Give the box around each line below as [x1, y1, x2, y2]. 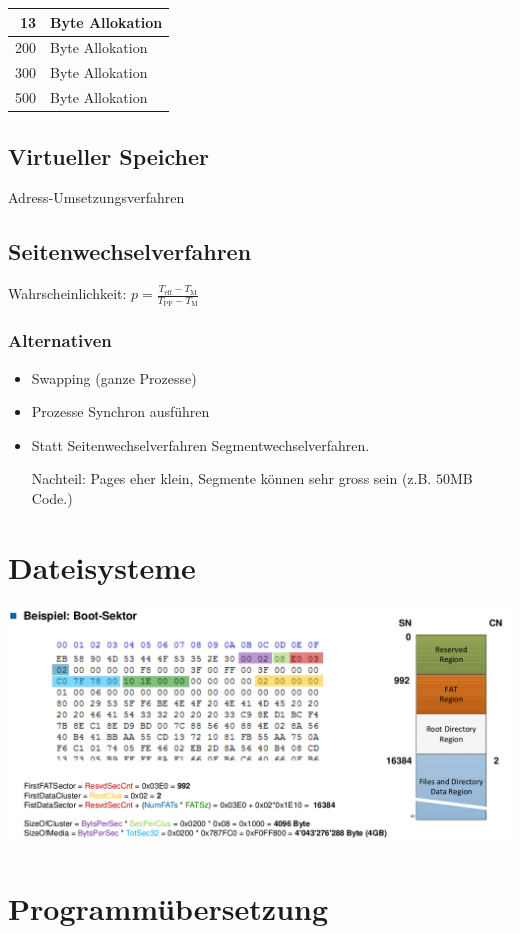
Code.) [31, 487, 73, 508]
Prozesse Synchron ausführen [31, 401, 210, 422]
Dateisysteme [8, 546, 196, 587]
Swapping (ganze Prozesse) [31, 367, 197, 388]
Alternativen [8, 328, 112, 353]
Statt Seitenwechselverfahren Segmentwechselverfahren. [31, 434, 370, 455]
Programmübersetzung [8, 887, 329, 928]
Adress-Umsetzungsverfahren [8, 187, 185, 208]
